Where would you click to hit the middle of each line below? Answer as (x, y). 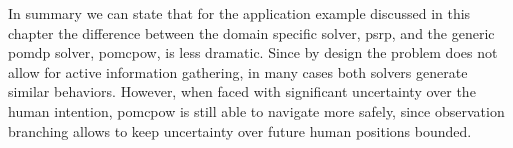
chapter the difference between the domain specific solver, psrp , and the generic (251, 32)
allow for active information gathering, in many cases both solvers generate (238, 71)
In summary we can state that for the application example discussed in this (239, 13)
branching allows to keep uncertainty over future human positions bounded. (240, 130)
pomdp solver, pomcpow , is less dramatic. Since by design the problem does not (253, 52)
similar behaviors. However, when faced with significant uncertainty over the (242, 91)
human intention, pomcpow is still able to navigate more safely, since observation (256, 110)
